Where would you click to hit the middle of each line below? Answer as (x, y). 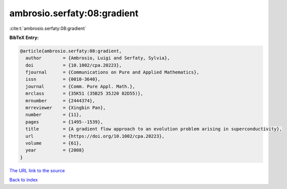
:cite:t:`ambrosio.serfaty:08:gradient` (48, 28)
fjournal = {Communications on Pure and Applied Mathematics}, (113, 72)
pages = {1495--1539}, (64, 122)
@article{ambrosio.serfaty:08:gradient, (71, 51)
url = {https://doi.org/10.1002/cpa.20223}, (95, 136)
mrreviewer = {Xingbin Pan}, (66, 108)
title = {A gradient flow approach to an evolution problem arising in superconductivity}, (154, 129)
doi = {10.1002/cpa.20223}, (74, 65)
